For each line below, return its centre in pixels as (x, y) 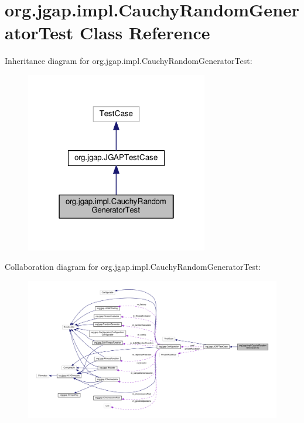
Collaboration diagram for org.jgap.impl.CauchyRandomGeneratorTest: (133, 267)
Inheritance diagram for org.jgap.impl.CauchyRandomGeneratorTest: (129, 61)
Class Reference (145, 33)
